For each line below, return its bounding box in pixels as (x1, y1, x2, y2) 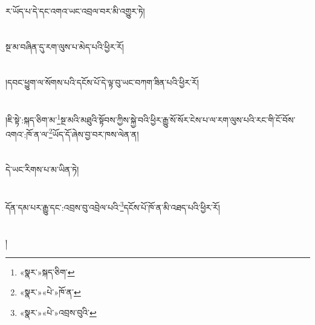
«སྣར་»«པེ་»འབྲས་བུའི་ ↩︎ (19, 306, 97, 319)
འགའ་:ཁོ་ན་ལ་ (5, 127, 49, 140)
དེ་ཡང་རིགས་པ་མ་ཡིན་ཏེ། (5, 163, 79, 176)
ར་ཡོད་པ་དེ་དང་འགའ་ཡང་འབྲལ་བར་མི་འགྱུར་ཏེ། (5, 5, 145, 17)
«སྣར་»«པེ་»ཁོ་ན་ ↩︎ (19, 286, 81, 298)
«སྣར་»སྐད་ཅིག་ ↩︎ (19, 265, 75, 278)
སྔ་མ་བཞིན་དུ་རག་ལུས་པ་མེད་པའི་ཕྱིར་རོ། (5, 40, 124, 53)
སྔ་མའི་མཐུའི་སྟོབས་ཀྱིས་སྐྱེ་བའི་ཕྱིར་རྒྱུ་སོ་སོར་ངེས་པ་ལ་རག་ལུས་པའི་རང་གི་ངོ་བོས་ (60, 114, 296, 126)
